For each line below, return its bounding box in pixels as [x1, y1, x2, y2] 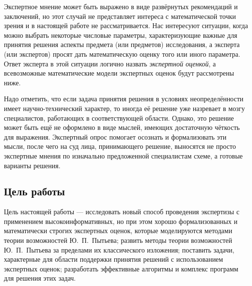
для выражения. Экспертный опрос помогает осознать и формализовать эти [4, 131, 227, 142]
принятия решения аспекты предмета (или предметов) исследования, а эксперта [4, 39, 240, 49]
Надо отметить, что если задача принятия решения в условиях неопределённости [4, 94, 244, 104]
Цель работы [4, 184, 65, 199]
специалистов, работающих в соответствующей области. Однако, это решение [4, 112, 234, 123]
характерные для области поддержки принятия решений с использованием [4, 254, 223, 264]
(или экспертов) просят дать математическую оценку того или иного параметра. [4, 48, 240, 59]
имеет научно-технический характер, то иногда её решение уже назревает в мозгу [4, 103, 245, 113]
